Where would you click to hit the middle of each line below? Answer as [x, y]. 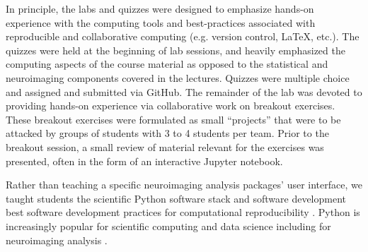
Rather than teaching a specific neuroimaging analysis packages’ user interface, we [184, 185]
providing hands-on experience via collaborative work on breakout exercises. [171, 106]
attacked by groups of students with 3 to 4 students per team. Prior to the [167, 133]
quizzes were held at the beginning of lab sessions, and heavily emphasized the [176, 50]
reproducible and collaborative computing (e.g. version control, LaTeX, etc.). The [183, 36]
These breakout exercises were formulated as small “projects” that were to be [173, 119]
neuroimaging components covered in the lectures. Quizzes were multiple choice [178, 77]
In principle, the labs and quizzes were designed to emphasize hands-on [160, 8]
